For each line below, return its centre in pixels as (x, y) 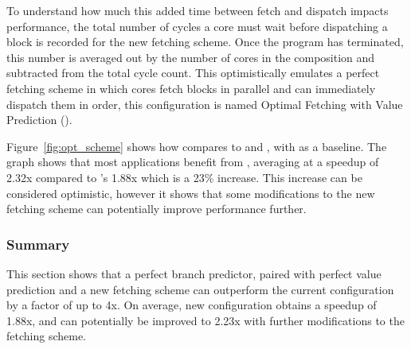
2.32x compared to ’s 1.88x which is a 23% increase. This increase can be (184, 177)
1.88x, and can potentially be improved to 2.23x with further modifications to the (205, 320)
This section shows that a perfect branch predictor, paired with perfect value (194, 273)
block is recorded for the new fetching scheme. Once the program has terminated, (205, 42)
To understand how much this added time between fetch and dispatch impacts (198, 10)
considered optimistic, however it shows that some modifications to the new (191, 193)
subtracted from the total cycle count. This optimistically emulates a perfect (193, 73)
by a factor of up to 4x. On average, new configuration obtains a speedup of (192, 305)
